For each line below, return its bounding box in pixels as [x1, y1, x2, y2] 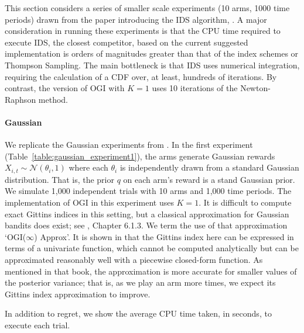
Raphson [5, 93, 36, 105]
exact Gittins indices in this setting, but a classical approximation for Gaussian [5, 207, 289, 220]
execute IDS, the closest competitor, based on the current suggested [5, 36, 248, 48]
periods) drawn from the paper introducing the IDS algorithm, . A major [5, 13, 267, 25]
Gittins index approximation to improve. [5, 287, 151, 300]
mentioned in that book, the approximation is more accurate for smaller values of [5, 265, 297, 277]
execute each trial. [5, 318, 70, 331]
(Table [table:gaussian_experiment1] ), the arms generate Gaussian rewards [5, 150, 275, 162]
